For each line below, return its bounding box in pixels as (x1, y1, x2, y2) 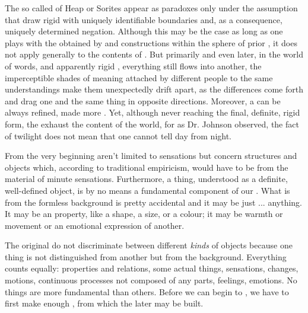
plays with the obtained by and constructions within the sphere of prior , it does (5, 36, 297, 49)
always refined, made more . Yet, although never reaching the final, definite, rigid (5, 106, 300, 119)
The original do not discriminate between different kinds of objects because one (5, 239, 293, 251)
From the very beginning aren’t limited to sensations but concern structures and (5, 149, 297, 162)
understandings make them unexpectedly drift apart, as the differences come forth (5, 83, 303, 95)
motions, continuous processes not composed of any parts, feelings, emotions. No (5, 274, 297, 286)
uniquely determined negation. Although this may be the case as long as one (5, 25, 283, 37)
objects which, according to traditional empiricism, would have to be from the (5, 161, 288, 173)
